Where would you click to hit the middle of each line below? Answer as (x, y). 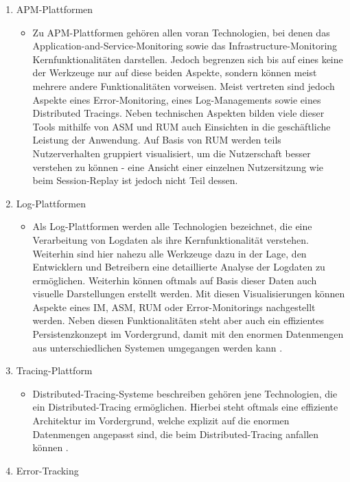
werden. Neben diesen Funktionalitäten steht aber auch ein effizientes (178, 320)
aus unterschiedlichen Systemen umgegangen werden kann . (157, 347)
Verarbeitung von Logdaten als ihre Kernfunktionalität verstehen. (171, 239)
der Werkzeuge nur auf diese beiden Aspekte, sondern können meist (175, 72)
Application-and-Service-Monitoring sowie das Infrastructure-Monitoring (185, 46)
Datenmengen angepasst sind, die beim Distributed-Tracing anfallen (176, 434)
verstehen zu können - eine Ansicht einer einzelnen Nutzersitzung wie (178, 167)
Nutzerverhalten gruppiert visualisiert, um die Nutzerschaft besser (172, 153)
